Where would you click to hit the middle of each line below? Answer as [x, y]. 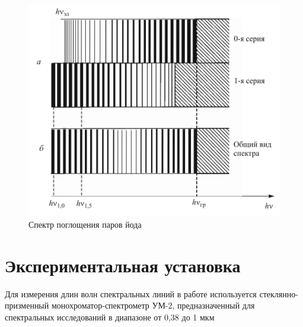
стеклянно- [279, 293]
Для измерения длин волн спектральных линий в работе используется [131, 293]
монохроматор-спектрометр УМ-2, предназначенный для [153, 305]
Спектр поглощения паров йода [85, 224]
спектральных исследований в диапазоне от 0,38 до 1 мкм [110, 317]
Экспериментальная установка [123, 265]
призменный [27, 305]
